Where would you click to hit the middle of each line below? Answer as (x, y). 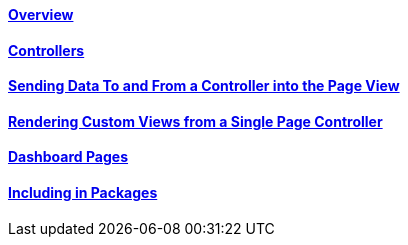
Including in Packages (83, 193)
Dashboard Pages (68, 157)
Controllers (46, 50)
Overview (41, 14)
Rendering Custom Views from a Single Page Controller (195, 121)
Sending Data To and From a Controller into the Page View (204, 86)
